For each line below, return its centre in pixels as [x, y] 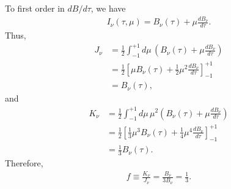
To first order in [35, 8]
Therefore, [24, 163]
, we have [108, 8]
